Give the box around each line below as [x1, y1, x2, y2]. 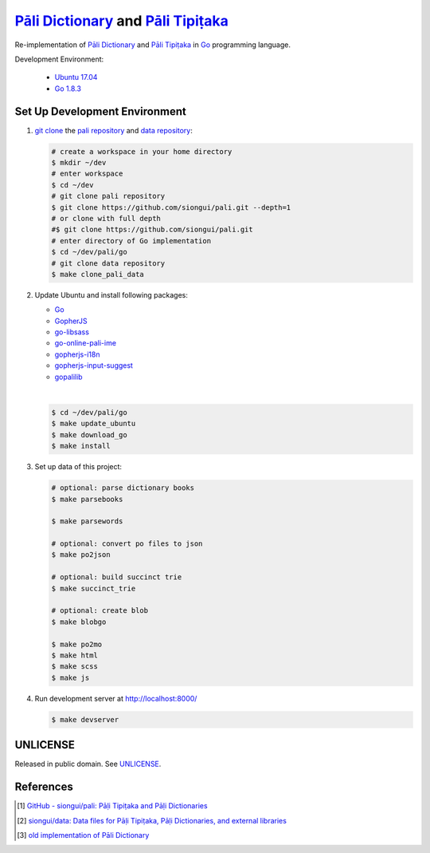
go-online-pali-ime [54, 338, 117, 348]
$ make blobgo [51, 617, 107, 626]
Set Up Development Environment [14, 105, 186, 118]
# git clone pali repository [51, 192, 166, 201]
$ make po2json [51, 551, 111, 559]
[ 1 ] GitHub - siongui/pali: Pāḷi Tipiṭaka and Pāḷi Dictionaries [17, 801, 208, 811]
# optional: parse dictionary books [51, 484, 195, 492]
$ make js [51, 673, 90, 682]
